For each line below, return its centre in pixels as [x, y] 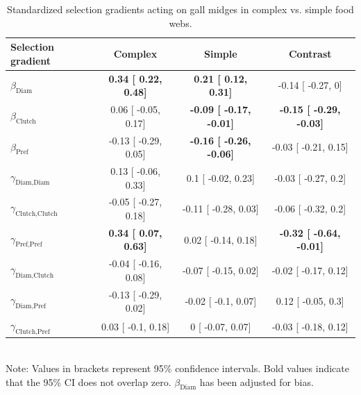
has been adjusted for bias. [257, 381]
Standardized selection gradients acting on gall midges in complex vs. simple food [180, 9]
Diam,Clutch [35, 275]
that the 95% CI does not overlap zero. [89, 381]
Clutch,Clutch [36, 213]
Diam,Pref [31, 306]
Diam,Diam [33, 183]
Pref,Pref [29, 245]
